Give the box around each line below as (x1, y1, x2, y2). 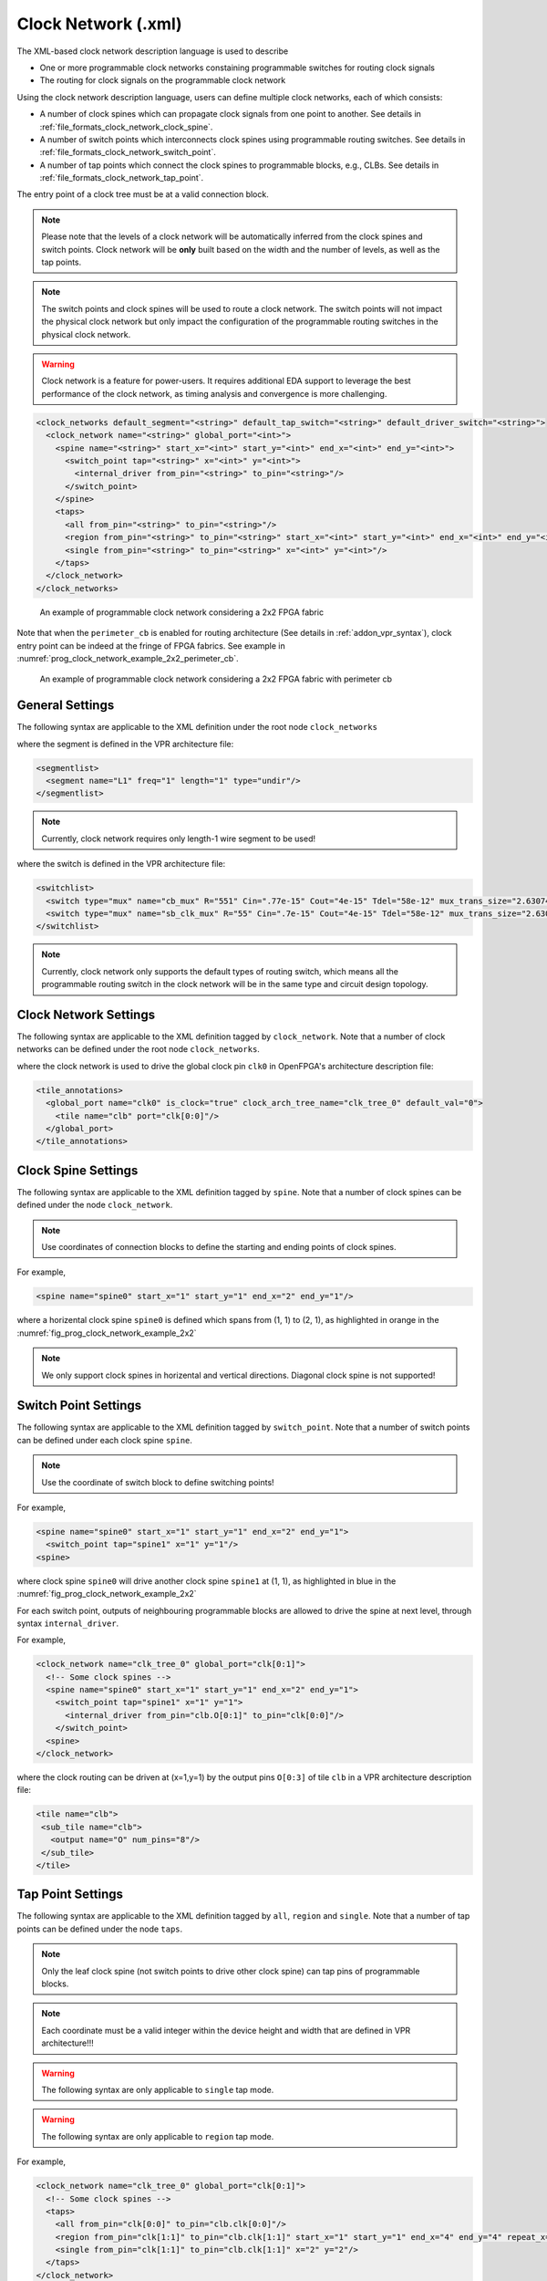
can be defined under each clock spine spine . (16, 1434, 193, 1445)
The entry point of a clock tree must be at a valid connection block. (16, 189, 269, 200)
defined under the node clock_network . (16, 1200, 173, 1211)
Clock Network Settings (16, 1006, 155, 1022)
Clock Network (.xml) (16, 14, 182, 34)
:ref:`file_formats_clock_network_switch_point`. (39, 147, 216, 158)
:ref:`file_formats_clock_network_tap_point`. (39, 172, 204, 183)
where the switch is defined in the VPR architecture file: (16, 859, 226, 870)
